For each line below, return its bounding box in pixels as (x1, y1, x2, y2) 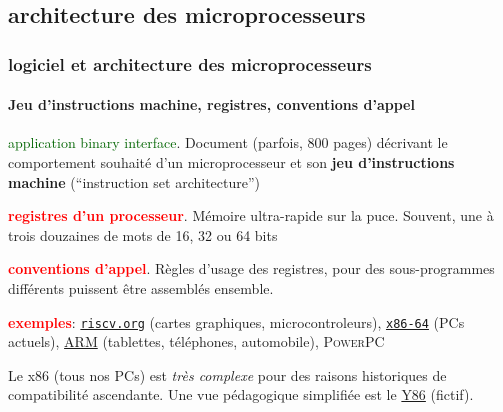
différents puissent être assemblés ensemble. (8, 277, 274, 298)
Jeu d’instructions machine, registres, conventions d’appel (8, 94, 415, 115)
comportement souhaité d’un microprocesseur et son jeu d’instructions (8, 152, 455, 173)
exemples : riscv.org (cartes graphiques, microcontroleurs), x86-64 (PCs (8, 311, 465, 332)
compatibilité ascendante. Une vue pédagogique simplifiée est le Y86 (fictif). (8, 384, 474, 405)
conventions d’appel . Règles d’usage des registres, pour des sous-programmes (8, 258, 495, 279)
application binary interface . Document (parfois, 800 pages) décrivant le (8, 132, 448, 153)
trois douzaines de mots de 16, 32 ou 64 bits (8, 224, 278, 245)
